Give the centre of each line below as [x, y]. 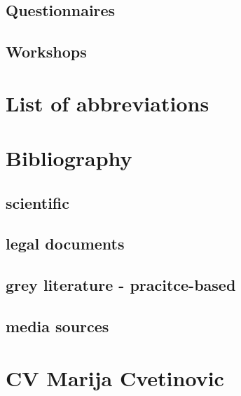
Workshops [46, 52]
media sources [57, 326]
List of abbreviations [108, 103]
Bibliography [69, 158]
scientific [38, 202]
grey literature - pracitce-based [121, 285]
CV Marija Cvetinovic [115, 377]
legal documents [65, 244]
